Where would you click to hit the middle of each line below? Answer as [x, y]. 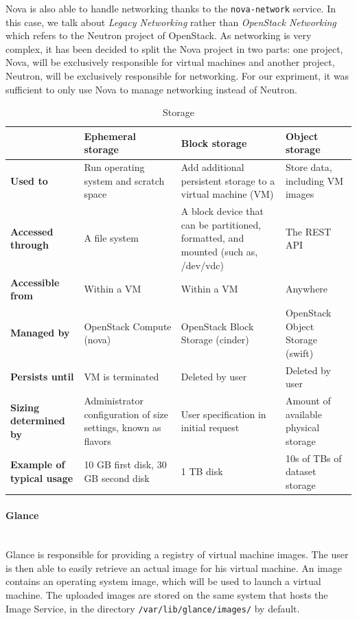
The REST [308, 231]
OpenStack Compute [128, 326]
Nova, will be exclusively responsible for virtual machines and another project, [170, 62]
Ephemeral [110, 136]
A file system [111, 238]
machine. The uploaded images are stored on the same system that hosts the [167, 595]
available [303, 414]
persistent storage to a [228, 180]
